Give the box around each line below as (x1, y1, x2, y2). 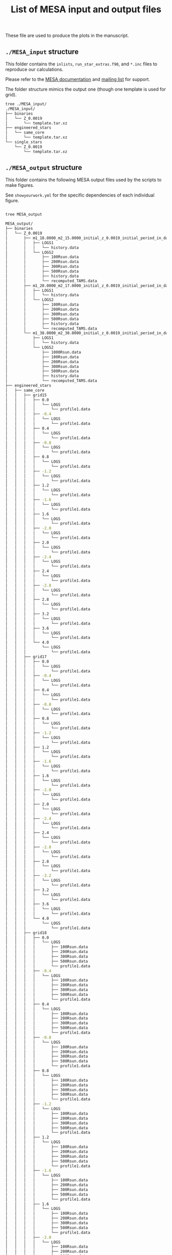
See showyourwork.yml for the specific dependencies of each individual (5, 192, 155, 198)
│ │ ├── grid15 (5, 393, 47, 398)
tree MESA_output (5, 212, 42, 217)
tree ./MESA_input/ (5, 101, 47, 106)
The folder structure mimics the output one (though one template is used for (5, 86, 166, 92)
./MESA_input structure (5, 47, 79, 56)
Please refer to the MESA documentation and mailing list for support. (5, 76, 150, 82)
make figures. (5, 182, 34, 188)
